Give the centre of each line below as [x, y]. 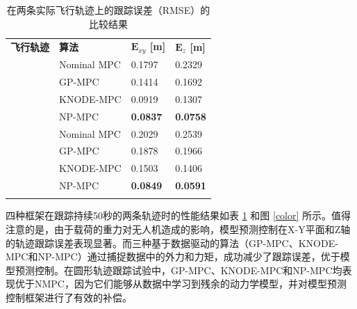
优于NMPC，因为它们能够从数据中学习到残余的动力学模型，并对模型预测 [181, 284]
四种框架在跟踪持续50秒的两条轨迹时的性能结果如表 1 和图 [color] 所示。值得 [178, 215]
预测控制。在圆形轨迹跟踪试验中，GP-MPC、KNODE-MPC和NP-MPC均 [178, 270]
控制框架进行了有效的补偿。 [69, 297]
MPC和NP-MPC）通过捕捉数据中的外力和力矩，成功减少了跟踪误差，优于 [173, 256]
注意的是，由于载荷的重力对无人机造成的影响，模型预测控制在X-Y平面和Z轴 [178, 229]
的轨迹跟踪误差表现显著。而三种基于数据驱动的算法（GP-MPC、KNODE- [172, 243]
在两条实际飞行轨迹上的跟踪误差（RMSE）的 [108, 10]
